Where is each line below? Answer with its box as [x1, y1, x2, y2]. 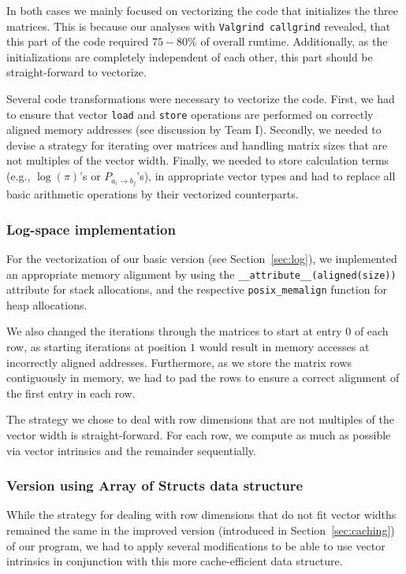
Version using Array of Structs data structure [6, 476, 304, 495]
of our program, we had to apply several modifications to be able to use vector [6, 537, 386, 554]
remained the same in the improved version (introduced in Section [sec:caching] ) [6, 522, 395, 539]
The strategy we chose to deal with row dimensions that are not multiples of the [6, 411, 395, 428]
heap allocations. [6, 296, 88, 313]
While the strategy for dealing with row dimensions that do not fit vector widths [6, 506, 397, 523]
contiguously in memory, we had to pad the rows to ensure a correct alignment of [6, 369, 400, 386]
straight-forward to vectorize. [6, 64, 147, 80]
